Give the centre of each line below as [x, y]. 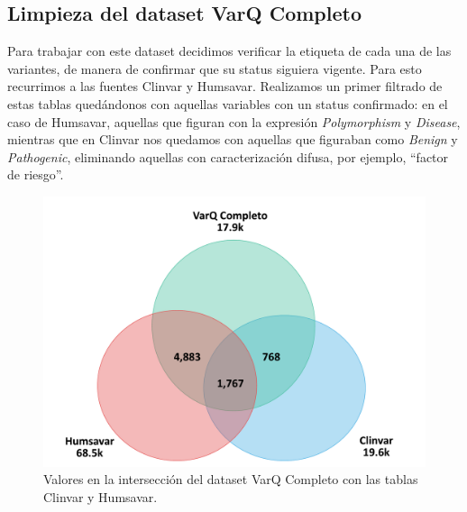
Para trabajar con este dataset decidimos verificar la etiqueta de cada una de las [229, 51]
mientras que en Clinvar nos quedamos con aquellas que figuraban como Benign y [233, 139]
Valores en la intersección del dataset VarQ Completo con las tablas [231, 479]
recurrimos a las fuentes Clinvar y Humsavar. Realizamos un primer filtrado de [225, 86]
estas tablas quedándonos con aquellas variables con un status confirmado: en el [228, 103]
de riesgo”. [36, 174]
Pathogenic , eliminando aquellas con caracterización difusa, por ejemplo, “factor [228, 156]
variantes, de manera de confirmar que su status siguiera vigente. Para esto [215, 68]
